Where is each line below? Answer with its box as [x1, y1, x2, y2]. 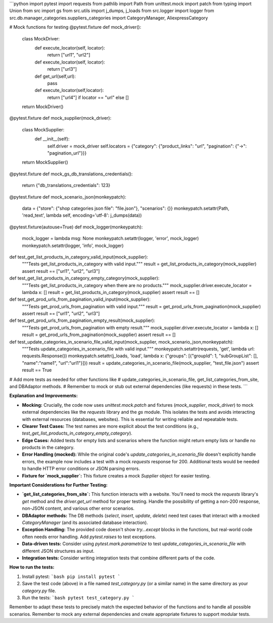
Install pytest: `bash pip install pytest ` [22, 573, 121, 580]
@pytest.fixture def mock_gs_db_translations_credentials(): [9, 171, 133, 177]
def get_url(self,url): [34, 73, 76, 79]
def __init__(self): [34, 136, 70, 142]
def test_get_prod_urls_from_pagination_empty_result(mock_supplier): [9, 317, 155, 323]
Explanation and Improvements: [9, 393, 78, 399]
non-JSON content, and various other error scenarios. [22, 505, 135, 511]
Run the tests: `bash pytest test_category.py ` [22, 594, 135, 601]
